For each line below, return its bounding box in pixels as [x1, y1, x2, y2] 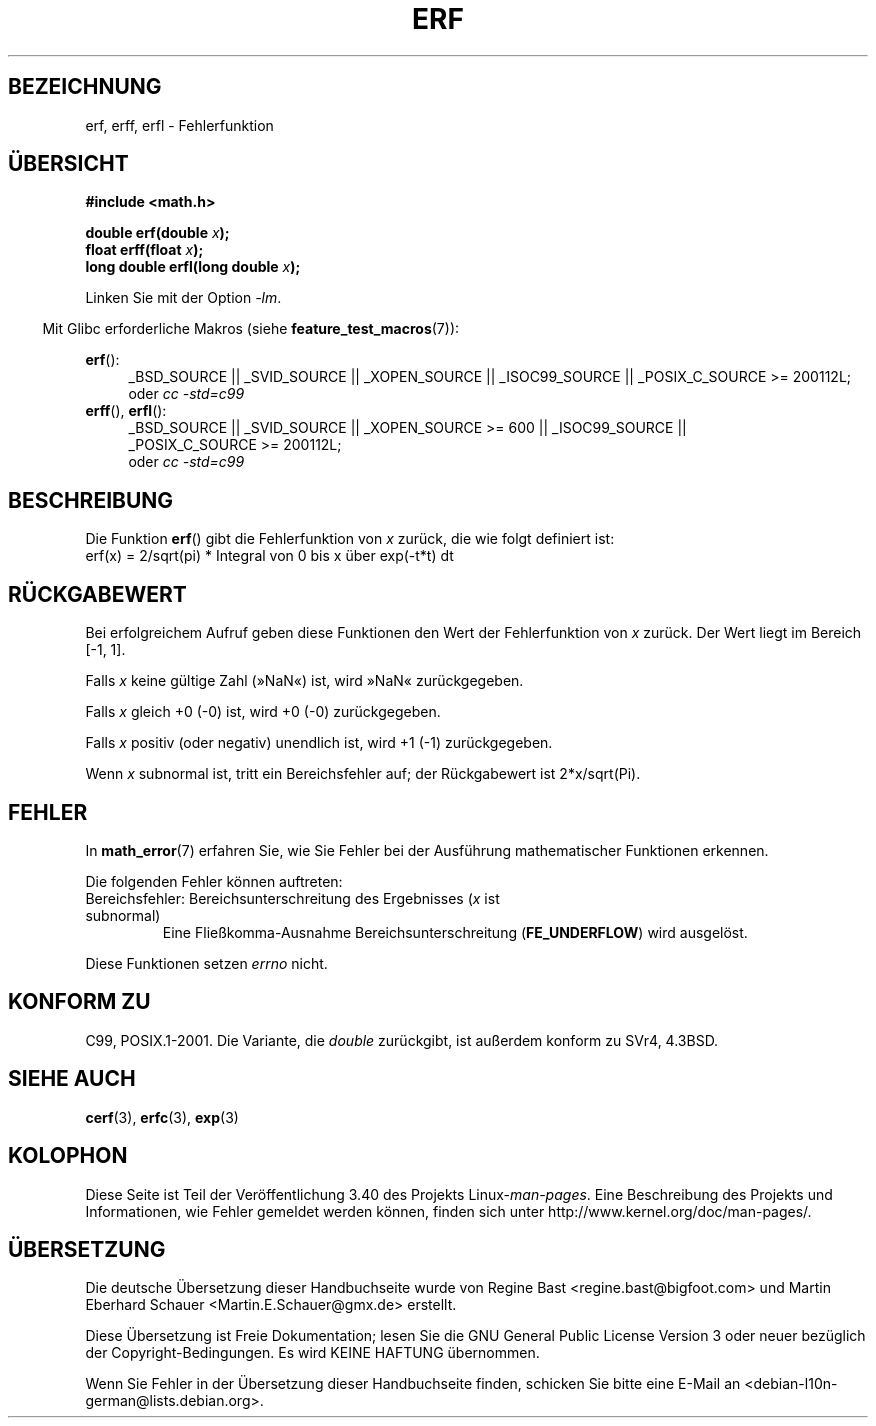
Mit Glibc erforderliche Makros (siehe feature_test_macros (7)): [42, 320, 460, 338]
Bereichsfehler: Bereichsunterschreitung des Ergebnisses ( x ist [85, 889, 500, 907]
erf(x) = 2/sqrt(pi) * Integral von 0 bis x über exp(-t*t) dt [85, 547, 454, 565]
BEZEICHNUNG [8, 74, 162, 100]
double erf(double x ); [85, 224, 230, 242]
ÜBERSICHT [8, 151, 129, 177]
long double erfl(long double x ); [85, 258, 301, 276]
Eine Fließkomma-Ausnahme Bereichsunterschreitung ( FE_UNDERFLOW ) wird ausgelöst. [162, 923, 748, 941]
